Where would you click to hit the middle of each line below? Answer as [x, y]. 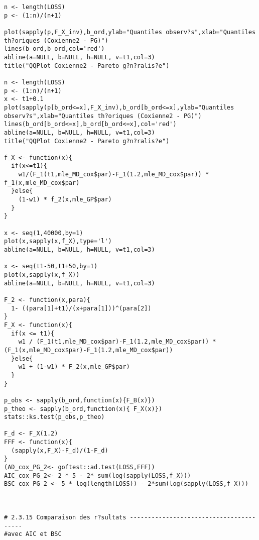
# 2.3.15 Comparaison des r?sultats [65, 518]
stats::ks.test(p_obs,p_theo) [54, 417]
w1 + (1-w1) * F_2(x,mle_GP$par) [74, 367]
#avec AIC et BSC [33, 534]
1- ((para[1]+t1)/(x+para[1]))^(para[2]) [81, 308]
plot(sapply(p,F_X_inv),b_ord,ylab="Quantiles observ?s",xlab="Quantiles [130, 32]
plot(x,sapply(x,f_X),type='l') [58, 241]
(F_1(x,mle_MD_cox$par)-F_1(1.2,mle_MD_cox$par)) [89, 350]
